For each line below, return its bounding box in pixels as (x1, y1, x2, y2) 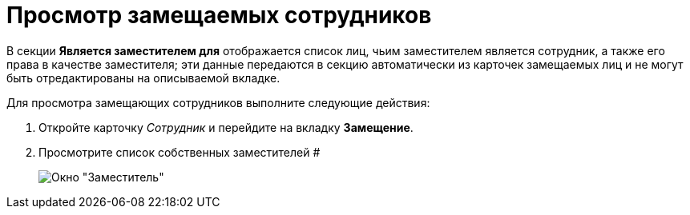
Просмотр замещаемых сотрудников (6, 2, 432, 29)
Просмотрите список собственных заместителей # (38, 145, 321, 159)
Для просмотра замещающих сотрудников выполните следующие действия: (6, 95, 430, 109)
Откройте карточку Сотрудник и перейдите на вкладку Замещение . (38, 120, 414, 134)
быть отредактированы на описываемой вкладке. (6, 70, 280, 85)
